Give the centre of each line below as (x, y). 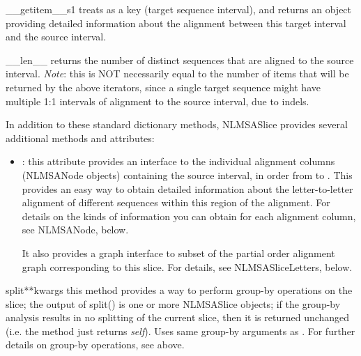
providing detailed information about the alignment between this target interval (176, 23)
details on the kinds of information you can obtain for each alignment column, (189, 216)
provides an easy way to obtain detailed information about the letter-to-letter (187, 188)
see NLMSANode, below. (75, 230)
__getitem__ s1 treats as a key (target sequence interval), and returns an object (179, 9)
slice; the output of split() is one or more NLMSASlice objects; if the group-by (173, 303)
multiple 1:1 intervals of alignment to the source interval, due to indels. (158, 101)
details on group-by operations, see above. (95, 345)
